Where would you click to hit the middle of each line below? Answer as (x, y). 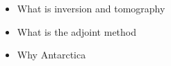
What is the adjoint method (77, 31)
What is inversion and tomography (91, 8)
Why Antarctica (51, 55)
